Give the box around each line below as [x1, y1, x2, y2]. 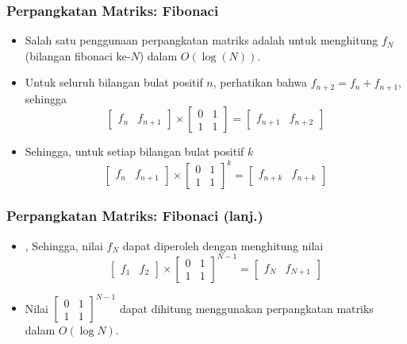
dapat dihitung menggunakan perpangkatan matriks [119, 300, 374, 316]
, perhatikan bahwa [213, 74, 308, 91]
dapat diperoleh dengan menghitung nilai [122, 237, 324, 253]
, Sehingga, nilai [25, 237, 103, 253]
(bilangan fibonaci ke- [25, 47, 131, 64]
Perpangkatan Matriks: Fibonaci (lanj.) [6, 206, 263, 226]
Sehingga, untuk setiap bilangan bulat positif [25, 143, 244, 160]
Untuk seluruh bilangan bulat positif [25, 74, 203, 91]
